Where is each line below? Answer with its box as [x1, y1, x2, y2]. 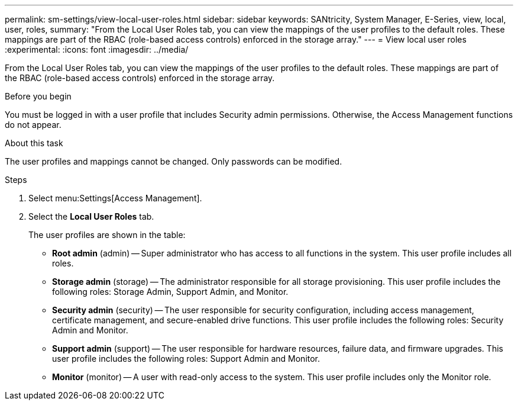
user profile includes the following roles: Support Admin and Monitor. [52, 353, 320, 364]
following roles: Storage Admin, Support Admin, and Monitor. [52, 287, 289, 297]
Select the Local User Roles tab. [28, 211, 154, 221]
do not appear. [5, 120, 61, 130]
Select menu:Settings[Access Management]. [28, 193, 202, 203]
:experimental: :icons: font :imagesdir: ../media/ [5, 44, 189, 54]
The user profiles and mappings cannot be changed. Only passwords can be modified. [5, 156, 342, 166]
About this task [5, 138, 63, 148]
